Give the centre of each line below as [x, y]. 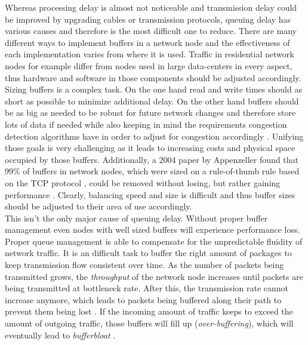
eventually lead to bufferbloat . [60, 335]
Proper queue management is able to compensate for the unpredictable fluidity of [154, 241]
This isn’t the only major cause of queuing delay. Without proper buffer [136, 218]
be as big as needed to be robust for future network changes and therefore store [150, 113]
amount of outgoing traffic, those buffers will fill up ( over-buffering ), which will [149, 323]
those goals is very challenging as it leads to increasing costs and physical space [150, 148]
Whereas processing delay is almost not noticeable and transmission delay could [151, 7]
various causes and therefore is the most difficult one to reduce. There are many [151, 31]
